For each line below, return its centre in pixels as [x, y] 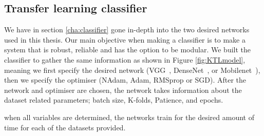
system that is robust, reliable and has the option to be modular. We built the [128, 50]
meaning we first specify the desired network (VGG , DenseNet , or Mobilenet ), [132, 70]
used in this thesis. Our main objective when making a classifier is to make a [125, 39]
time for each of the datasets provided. [65, 127]
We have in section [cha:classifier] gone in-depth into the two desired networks [127, 30]
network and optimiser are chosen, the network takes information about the [123, 90]
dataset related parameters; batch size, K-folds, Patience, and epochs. [114, 100]
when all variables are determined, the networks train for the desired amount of [129, 117]
